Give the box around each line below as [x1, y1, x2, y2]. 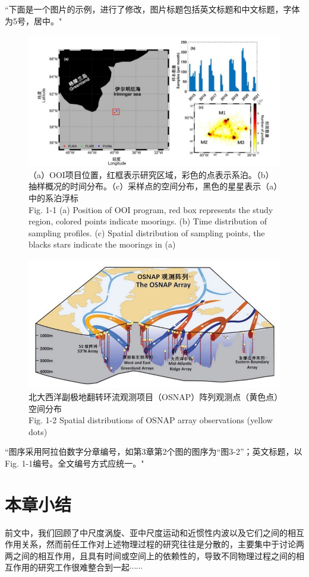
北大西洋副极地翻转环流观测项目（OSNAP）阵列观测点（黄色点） [29, 390, 279, 402]
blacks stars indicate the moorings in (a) [29, 238, 176, 251]
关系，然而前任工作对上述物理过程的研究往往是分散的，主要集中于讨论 [21, 538, 296, 550]
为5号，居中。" [5, 14, 62, 27]
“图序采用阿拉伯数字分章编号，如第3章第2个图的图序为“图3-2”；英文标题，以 [5, 445, 302, 458]
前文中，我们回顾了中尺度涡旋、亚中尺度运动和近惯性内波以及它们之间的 [5, 526, 288, 538]
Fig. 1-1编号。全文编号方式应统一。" [5, 456, 144, 469]
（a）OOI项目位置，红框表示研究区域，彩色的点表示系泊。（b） [29, 168, 274, 180]
